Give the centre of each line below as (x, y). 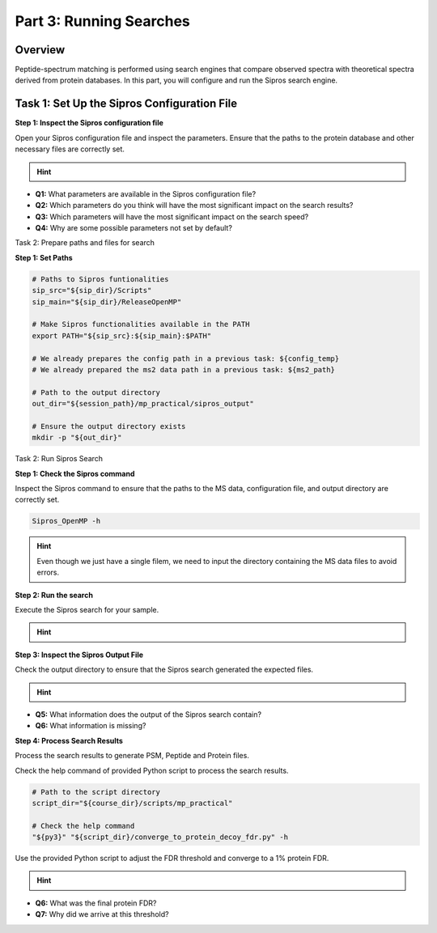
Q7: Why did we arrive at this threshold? (102, 914)
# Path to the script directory (96, 792)
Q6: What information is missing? (91, 726)
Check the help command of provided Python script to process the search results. (152, 770)
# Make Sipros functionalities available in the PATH (141, 324)
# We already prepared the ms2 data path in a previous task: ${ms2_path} (184, 369)
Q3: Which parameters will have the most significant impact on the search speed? (172, 216)
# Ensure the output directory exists (109, 426)
